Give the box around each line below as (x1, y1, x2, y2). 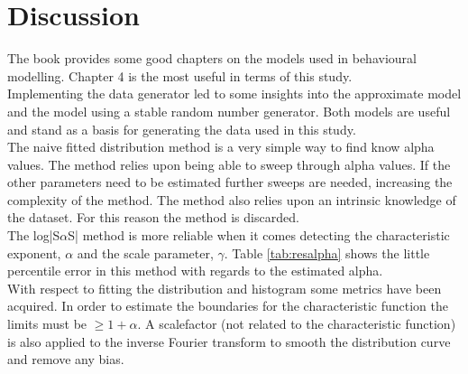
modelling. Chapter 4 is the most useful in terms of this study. (7, 66, 353, 85)
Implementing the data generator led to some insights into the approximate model (7, 84, 462, 103)
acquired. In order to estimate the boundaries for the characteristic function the (7, 296, 448, 315)
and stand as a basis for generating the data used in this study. (7, 119, 356, 138)
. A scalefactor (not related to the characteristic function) (137, 314, 456, 333)
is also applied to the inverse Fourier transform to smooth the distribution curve (7, 332, 451, 351)
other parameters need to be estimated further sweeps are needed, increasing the (7, 173, 453, 192)
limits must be (7, 314, 87, 333)
